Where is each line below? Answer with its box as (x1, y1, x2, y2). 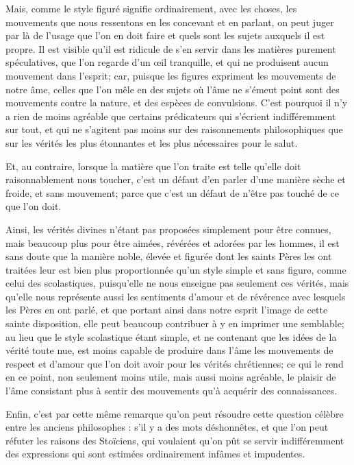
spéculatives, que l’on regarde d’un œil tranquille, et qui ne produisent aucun (5, 55, 329, 69)
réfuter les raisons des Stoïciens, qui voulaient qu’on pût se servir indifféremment (5, 433, 344, 447)
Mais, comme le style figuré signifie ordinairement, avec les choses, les (5, 1, 297, 15)
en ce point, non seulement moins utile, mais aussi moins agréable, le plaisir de (5, 370, 336, 384)
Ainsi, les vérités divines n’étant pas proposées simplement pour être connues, (5, 222, 331, 236)
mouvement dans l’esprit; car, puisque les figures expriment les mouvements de (5, 68, 336, 82)
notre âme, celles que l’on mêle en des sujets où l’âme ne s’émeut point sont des (5, 82, 340, 96)
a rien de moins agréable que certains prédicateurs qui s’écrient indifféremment (5, 108, 336, 123)
